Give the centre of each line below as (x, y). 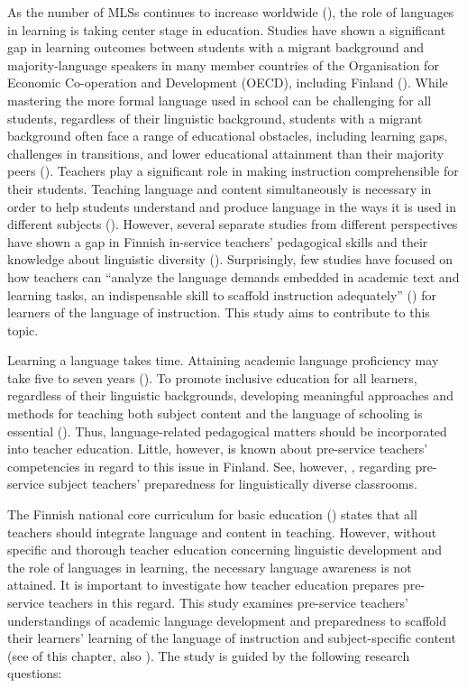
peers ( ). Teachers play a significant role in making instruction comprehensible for (233, 171)
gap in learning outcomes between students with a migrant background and (215, 47)
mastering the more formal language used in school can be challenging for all (220, 100)
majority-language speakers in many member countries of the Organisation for (223, 64)
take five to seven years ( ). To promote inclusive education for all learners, (212, 377)
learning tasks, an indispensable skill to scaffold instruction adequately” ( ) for (222, 294)
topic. (23, 330)
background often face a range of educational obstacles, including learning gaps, (228, 136)
